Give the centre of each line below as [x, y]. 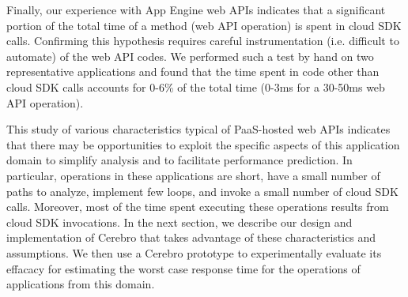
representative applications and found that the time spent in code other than [193, 71]
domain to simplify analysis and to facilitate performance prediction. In [179, 160]
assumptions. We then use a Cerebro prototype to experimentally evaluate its [194, 252]
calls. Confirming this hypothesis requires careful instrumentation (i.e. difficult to [203, 41]
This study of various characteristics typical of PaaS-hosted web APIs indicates [198, 129]
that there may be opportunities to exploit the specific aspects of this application [203, 144]
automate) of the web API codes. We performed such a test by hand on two [190, 56]
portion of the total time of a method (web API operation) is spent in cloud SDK [204, 25]
